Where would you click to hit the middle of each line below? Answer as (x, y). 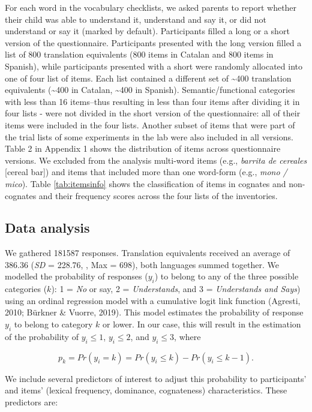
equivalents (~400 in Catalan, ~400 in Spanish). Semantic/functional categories (150, 90)
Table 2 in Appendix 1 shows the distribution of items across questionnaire (143, 148)
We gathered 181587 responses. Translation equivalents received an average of (148, 253)
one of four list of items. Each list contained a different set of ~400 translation (148, 78)
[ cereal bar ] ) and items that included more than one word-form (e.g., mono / (146, 172)
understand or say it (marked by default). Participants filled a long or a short (147, 31)
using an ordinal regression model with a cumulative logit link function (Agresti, (153, 300)
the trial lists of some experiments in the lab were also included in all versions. (149, 136)
